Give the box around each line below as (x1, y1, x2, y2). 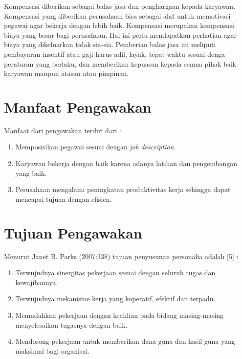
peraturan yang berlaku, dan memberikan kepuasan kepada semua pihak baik (4, 58, 237, 69)
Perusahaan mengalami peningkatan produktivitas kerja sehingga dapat (15, 184, 231, 194)
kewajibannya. (15, 277, 58, 287)
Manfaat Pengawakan (4, 96, 152, 117)
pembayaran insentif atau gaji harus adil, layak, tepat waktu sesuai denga (4, 48, 225, 59)
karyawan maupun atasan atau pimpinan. (4, 68, 129, 78)
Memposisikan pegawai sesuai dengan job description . (15, 142, 176, 152)
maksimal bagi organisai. (15, 345, 90, 356)
